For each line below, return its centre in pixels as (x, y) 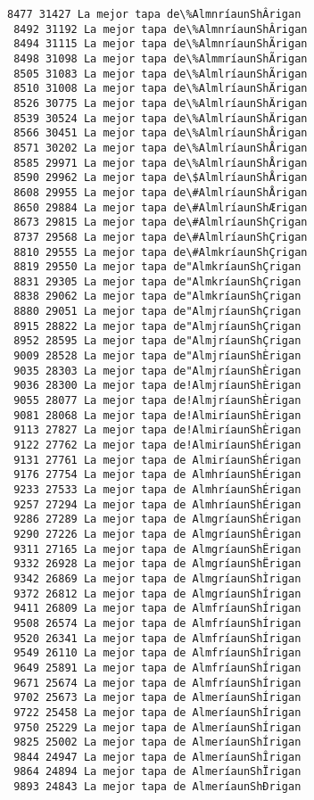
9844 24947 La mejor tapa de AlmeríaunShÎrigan (157, 757)
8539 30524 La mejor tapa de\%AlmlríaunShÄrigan (161, 118)
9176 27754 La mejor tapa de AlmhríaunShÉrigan (157, 475)
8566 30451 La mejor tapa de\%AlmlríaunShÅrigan (161, 133)
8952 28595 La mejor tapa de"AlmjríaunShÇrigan (157, 341)
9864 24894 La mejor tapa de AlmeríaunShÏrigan (157, 772)
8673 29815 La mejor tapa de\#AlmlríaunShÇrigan (161, 223)
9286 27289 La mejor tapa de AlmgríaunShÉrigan (157, 520)
